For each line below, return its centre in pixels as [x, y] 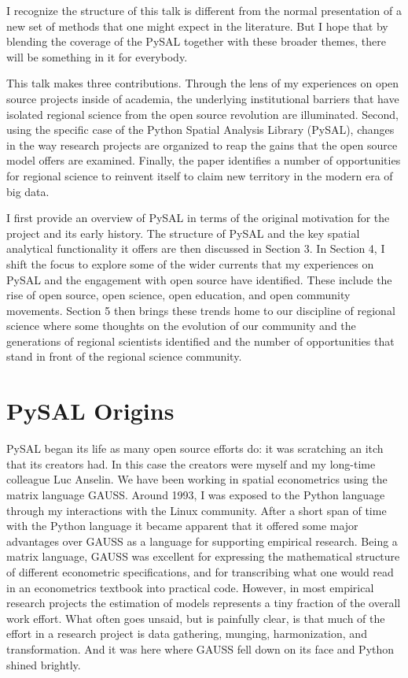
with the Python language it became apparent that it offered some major [182, 526]
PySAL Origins [90, 411]
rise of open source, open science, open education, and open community [178, 295]
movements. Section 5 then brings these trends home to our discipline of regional [201, 310]
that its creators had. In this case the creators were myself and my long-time [191, 463]
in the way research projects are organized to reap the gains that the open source [202, 144]
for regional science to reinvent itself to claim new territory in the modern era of [200, 175]
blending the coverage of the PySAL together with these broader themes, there [196, 41]
